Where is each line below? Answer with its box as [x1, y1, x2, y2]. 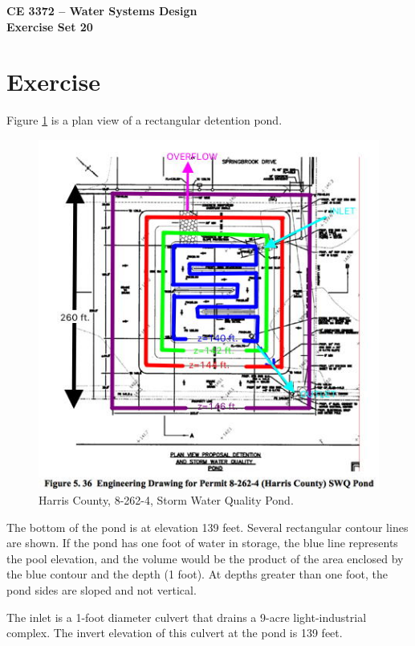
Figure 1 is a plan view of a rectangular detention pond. [6, 112, 283, 129]
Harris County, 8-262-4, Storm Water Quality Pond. [39, 492, 294, 508]
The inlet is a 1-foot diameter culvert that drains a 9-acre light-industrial [6, 608, 367, 625]
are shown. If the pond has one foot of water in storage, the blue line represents [6, 534, 398, 551]
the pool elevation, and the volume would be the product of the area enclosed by [6, 550, 404, 566]
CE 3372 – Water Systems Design [6, 2, 197, 18]
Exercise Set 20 [6, 18, 93, 35]
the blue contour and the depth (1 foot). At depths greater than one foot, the [6, 566, 389, 583]
